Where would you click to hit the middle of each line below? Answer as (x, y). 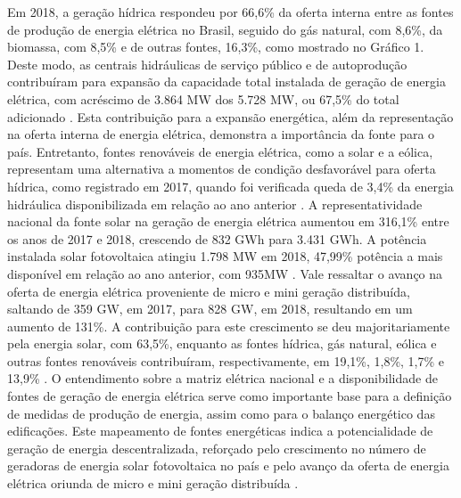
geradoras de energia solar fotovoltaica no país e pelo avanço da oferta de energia (228, 465)
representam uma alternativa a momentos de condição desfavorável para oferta (222, 169)
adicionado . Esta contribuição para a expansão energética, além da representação (230, 116)
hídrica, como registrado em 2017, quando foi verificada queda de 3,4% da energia (230, 186)
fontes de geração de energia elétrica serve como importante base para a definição (230, 396)
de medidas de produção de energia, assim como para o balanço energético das (221, 413)
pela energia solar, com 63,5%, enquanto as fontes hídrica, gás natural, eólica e (222, 343)
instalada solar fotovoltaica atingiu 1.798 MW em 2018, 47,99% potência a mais (225, 256)
